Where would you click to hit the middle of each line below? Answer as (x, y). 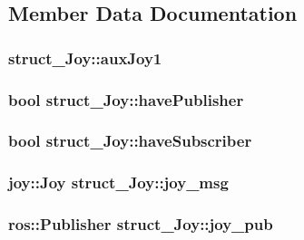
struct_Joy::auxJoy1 (85, 58)
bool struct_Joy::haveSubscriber (130, 141)
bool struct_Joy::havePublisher (126, 99)
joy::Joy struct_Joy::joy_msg (118, 182)
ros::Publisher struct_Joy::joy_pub (141, 224)
